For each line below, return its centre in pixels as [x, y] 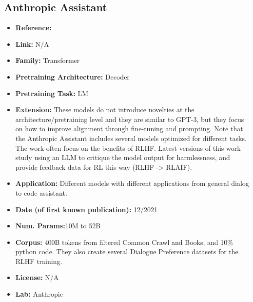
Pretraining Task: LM [52, 93]
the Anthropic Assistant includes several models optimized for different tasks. [131, 138]
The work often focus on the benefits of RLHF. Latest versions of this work [128, 148]
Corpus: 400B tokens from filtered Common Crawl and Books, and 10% [124, 242]
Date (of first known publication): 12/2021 [86, 209]
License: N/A [37, 277]
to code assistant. [41, 192]
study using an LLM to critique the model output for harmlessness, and [123, 157]
